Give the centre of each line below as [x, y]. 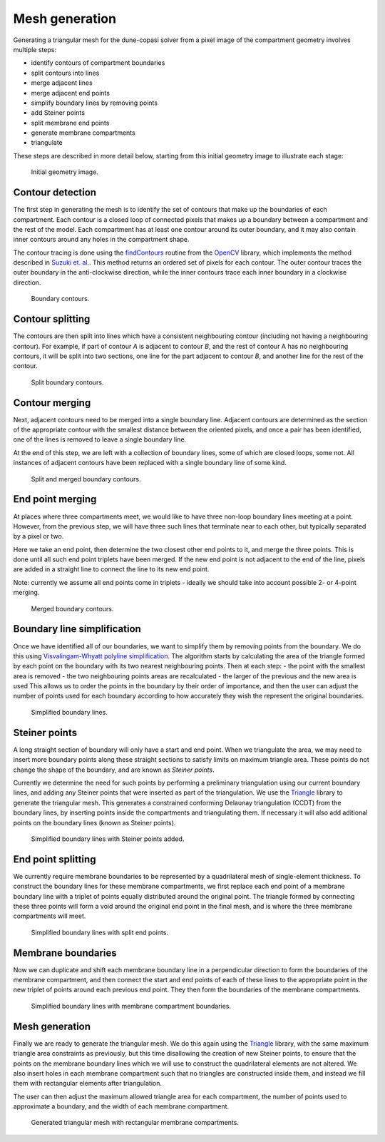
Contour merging [52, 403]
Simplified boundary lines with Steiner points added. [108, 839]
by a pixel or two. [38, 536]
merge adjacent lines [62, 83]
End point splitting [55, 859]
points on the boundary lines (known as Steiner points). [94, 822]
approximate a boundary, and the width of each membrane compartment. [121, 1106]
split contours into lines [65, 73]
